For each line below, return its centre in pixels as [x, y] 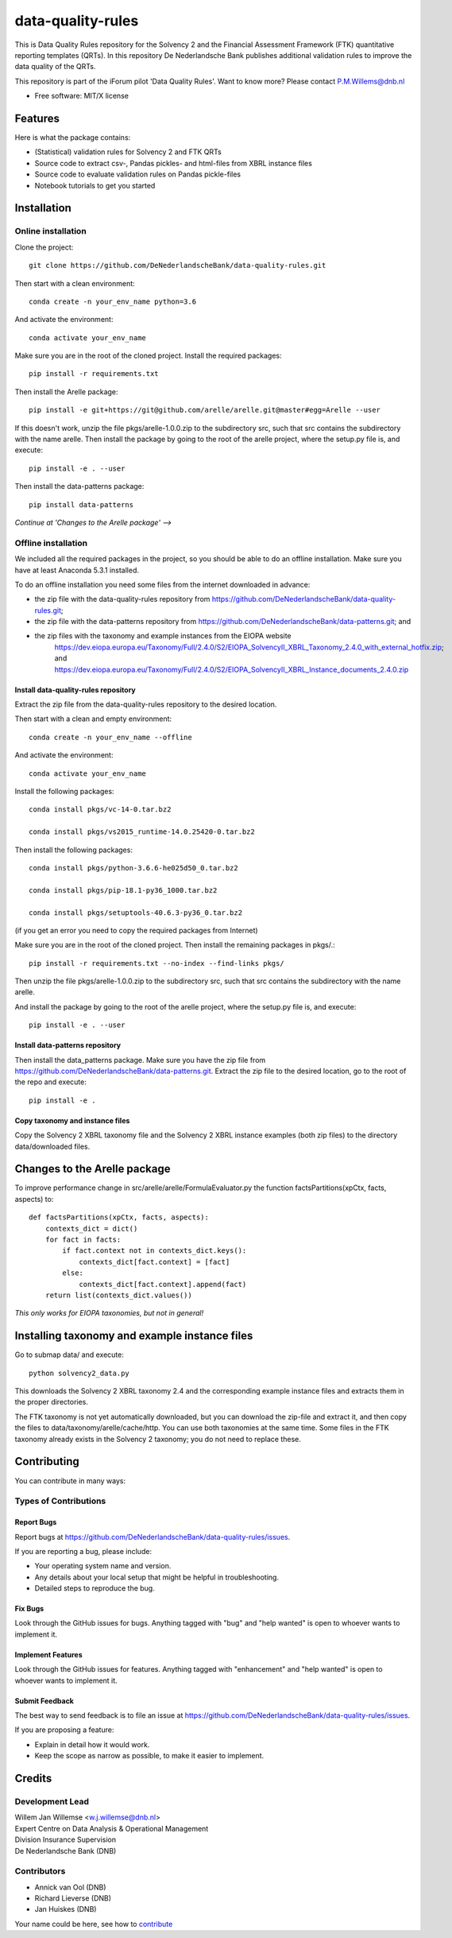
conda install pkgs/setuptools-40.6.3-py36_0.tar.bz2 [135, 913]
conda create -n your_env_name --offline [110, 737]
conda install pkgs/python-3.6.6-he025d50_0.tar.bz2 [133, 868]
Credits [33, 1778]
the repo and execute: [50, 1082]
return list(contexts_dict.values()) [118, 1295]
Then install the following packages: [73, 850]
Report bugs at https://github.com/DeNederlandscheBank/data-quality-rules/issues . [153, 1537]
